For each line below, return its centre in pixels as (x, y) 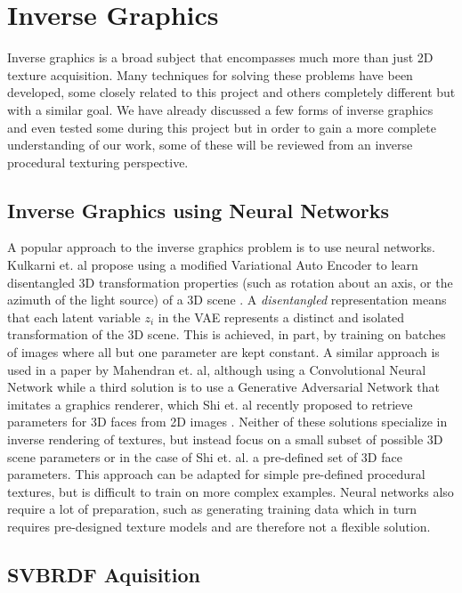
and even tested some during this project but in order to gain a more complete (222, 127)
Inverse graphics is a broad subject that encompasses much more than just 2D (220, 57)
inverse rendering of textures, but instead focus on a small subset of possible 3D (225, 439)
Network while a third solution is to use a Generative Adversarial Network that (223, 387)
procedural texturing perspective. (98, 162)
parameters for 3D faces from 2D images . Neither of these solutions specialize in (227, 422)
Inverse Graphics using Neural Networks (198, 210)
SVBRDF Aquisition (104, 574)
